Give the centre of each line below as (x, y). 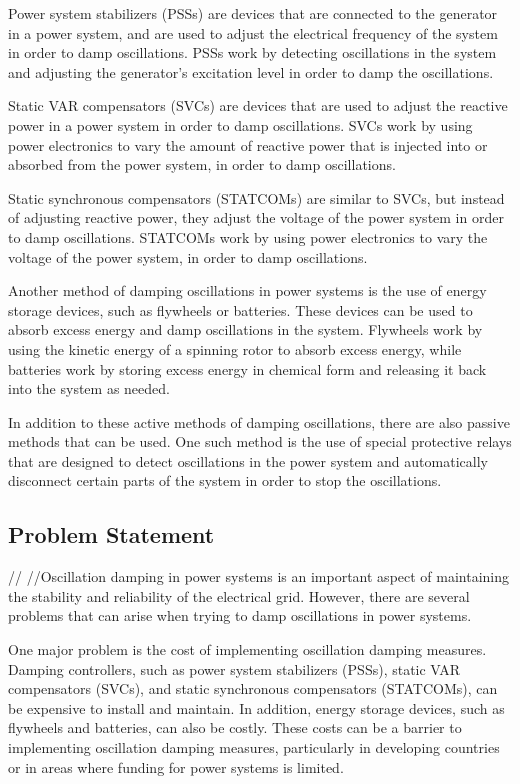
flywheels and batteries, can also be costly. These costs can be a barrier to (235, 727)
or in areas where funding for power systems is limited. (176, 766)
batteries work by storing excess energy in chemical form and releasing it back (247, 368)
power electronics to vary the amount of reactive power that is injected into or (248, 144)
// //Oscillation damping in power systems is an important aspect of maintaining (259, 576)
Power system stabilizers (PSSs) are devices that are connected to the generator (253, 13)
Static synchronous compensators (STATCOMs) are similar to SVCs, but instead (256, 197)
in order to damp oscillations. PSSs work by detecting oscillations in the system (252, 52)
